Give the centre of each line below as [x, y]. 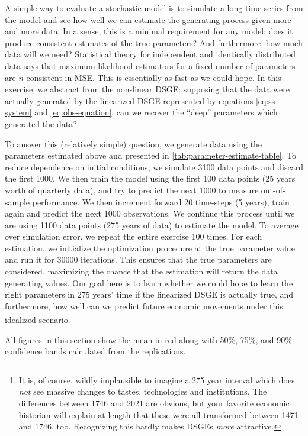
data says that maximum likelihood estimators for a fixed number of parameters [150, 65]
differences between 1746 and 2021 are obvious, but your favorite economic [154, 403]
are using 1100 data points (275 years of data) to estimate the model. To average [152, 225]
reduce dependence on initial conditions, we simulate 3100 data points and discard [154, 167]
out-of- [273, 190]
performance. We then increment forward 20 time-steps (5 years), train [161, 201]
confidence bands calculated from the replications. [95, 351]
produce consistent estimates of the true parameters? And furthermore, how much [154, 42]
